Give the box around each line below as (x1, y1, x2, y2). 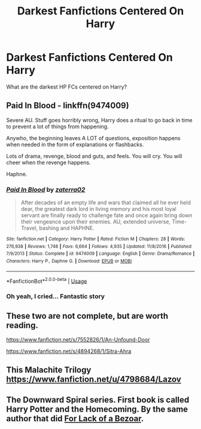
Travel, (20, 225, 38, 232)
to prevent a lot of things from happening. (6, 123, 109, 130)
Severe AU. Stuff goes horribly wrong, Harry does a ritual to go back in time (6, 116, 193, 123)
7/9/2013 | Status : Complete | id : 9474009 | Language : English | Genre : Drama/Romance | (6, 250, 195, 257)
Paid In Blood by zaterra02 (6, 185, 86, 194)
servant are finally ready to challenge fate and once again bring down (20, 212, 193, 219)
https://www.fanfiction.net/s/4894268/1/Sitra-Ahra (6, 348, 132, 355)
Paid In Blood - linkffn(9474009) (6, 101, 130, 111)
